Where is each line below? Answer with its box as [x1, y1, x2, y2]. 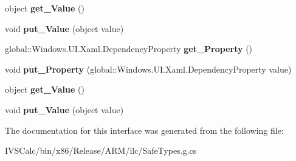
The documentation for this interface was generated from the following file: [5, 123, 284, 136]
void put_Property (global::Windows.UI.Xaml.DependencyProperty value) [5, 62, 292, 75]
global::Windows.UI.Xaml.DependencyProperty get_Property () [5, 42, 253, 55]
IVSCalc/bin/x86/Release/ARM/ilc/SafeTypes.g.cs [5, 144, 197, 157]
